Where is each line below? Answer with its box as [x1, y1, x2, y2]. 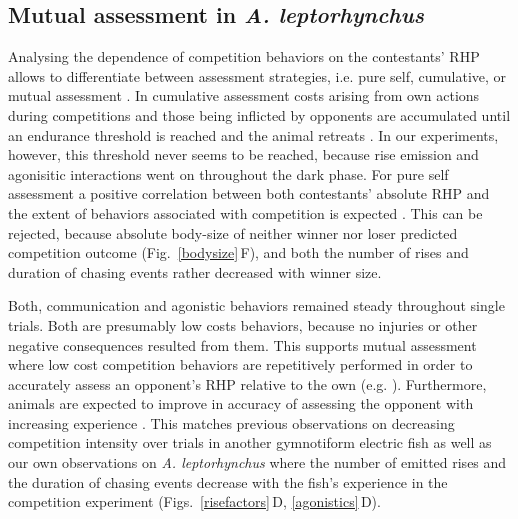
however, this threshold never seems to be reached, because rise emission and [8, 144, 479, 165]
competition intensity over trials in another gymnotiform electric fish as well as [8, 432, 492, 453]
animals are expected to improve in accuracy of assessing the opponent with [8, 393, 474, 414]
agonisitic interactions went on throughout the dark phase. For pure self [8, 163, 449, 184]
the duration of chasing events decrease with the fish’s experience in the [8, 471, 448, 492]
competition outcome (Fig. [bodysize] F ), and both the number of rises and [8, 242, 469, 263]
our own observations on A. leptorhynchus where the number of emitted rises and [8, 452, 507, 473]
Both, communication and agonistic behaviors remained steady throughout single [8, 295, 505, 316]
